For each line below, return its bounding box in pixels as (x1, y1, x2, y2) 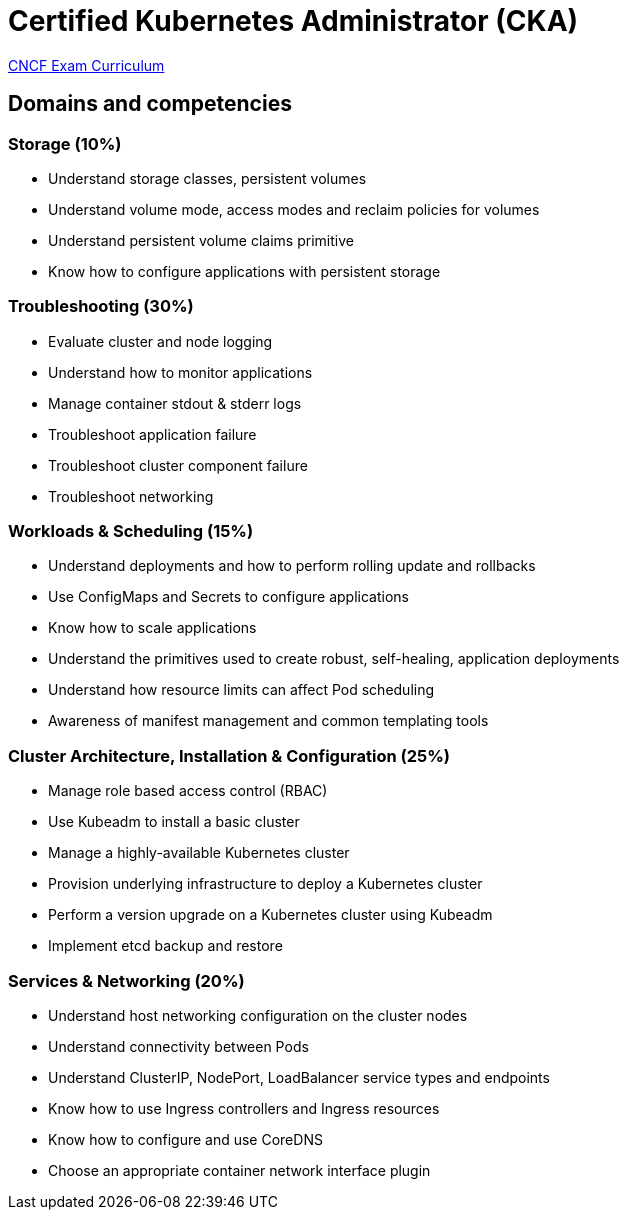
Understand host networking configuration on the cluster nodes (48, 1006, 468, 1024)
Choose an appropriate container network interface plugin (48, 1161, 431, 1179)
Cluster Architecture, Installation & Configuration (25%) (8, 745, 450, 766)
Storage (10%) (8, 133, 122, 154)
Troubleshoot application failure (48, 425, 257, 443)
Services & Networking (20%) (8, 970, 245, 991)
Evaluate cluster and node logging (48, 332, 273, 350)
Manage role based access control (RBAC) (48, 782, 328, 800)
